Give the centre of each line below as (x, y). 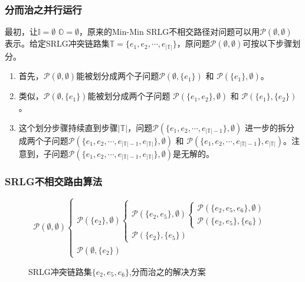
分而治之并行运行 (43, 9)
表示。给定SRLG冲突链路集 (57, 43)
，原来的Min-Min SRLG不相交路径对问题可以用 (170, 32)
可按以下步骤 (268, 43)
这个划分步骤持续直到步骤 (68, 127)
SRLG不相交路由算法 (54, 181)
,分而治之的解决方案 (167, 271)
